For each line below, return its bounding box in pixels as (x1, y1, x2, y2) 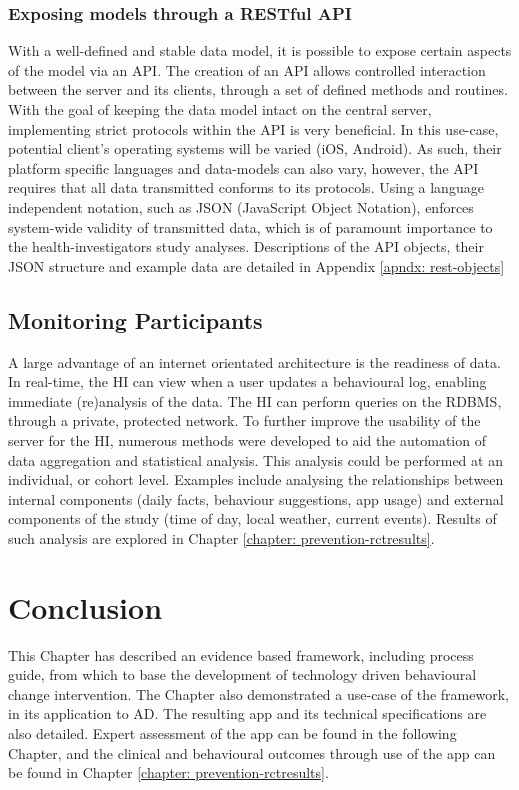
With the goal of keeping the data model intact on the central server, (8, 99, 432, 119)
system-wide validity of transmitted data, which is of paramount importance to (8, 216, 493, 237)
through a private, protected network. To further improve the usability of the (8, 410, 481, 431)
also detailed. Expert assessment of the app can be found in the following (8, 722, 457, 743)
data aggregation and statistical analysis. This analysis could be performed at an (8, 449, 503, 470)
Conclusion (8, 586, 163, 627)
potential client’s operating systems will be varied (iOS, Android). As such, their (8, 138, 502, 159)
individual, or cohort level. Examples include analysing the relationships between (8, 469, 504, 490)
